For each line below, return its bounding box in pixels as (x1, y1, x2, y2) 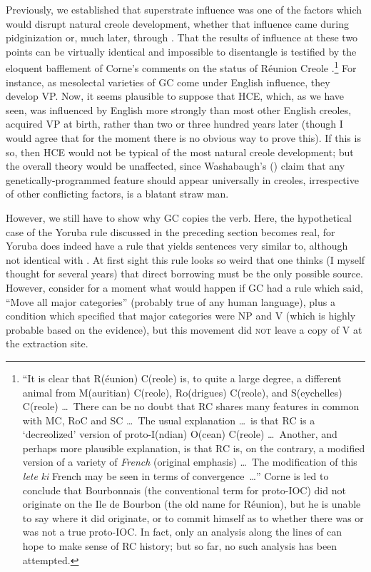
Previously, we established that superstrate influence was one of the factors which (6, 2, 362, 16)
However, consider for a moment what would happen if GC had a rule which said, (6, 280, 363, 295)
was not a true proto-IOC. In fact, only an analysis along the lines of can (22, 524, 342, 539)
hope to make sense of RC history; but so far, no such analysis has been (22, 538, 337, 553)
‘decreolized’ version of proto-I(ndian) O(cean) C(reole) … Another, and (22, 427, 337, 441)
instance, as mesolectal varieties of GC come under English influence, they (6, 74, 330, 89)
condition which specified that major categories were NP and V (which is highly (6, 308, 356, 323)
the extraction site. (6, 336, 88, 351)
